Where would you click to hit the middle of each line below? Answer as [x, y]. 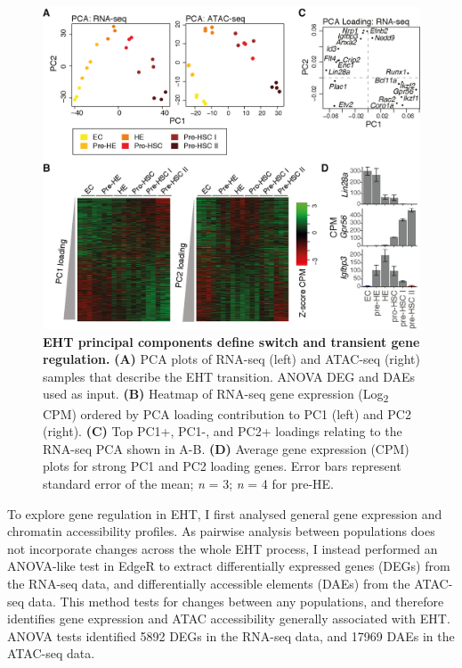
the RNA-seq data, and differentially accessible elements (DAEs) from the [209, 583]
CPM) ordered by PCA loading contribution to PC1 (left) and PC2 [227, 413]
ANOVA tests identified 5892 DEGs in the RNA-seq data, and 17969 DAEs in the [231, 635]
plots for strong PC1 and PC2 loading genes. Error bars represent [222, 466]
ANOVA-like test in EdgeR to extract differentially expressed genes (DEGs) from [229, 566]
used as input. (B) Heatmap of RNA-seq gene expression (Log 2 [216, 395]
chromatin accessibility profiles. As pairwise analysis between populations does [221, 531]
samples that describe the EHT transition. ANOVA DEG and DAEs [229, 376]
